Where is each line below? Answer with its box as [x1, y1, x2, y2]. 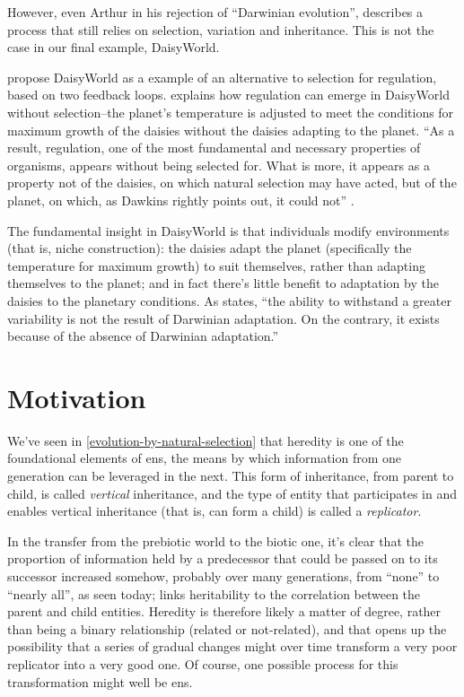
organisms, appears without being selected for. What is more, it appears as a [7, 155, 430, 174]
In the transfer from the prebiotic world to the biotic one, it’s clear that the [7, 531, 424, 550]
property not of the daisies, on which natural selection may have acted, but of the [7, 173, 457, 192]
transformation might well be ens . [7, 672, 193, 691]
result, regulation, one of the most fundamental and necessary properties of [7, 138, 421, 157]
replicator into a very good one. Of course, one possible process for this [7, 654, 398, 673]
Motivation [7, 379, 146, 415]
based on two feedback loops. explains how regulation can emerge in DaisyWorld [7, 85, 450, 104]
